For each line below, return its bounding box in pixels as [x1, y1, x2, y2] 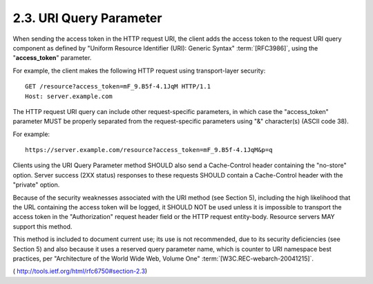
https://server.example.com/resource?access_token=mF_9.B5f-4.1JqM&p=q [25, 146, 273, 154]
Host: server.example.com [25, 92, 113, 100]
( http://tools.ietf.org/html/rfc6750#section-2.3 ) [12, 267, 148, 276]
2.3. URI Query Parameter [12, 10, 162, 26]
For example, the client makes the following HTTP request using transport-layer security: [12, 66, 266, 75]
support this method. [12, 222, 73, 231]
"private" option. [12, 180, 60, 189]
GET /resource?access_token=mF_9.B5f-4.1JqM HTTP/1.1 [25, 83, 211, 91]
